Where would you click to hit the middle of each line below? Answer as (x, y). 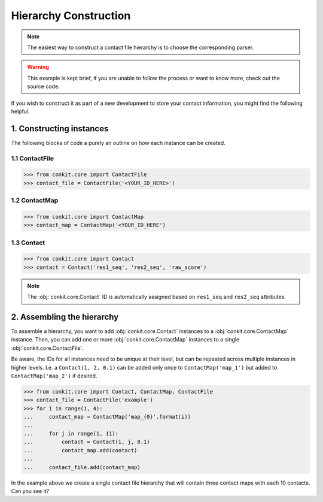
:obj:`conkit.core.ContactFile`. (48, 348)
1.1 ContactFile (32, 158)
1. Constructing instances (60, 128)
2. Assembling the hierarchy (65, 317)
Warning (38, 67)
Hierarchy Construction (71, 16)
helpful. (20, 111)
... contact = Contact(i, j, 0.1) (87, 442)
